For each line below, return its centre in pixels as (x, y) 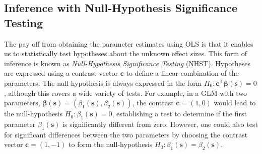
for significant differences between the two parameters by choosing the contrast (126, 134)
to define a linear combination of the (182, 73)
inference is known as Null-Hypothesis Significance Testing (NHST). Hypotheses (127, 63)
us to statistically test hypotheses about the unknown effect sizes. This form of (126, 53)
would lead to (235, 103)
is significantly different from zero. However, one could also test (160, 124)
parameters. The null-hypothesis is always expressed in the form (103, 83)
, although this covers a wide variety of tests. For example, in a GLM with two (125, 93)
